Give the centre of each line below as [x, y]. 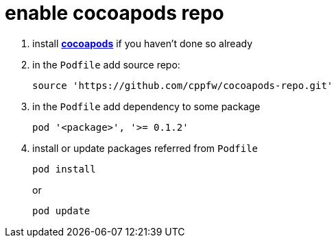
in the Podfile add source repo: [106, 64]
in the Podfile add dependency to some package [146, 106]
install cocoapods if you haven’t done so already [143, 43]
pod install [64, 169]
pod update [61, 210]
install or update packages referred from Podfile [145, 148]
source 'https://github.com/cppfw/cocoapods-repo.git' [183, 85]
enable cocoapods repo [115, 13]
